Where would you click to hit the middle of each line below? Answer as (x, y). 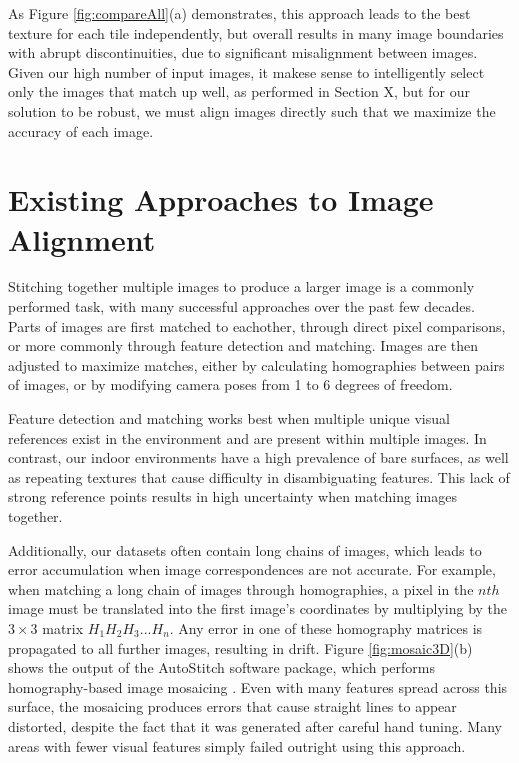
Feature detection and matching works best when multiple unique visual (229, 418)
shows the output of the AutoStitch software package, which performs (222, 667)
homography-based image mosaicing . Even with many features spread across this (258, 686)
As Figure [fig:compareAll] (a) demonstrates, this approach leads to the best (239, 13)
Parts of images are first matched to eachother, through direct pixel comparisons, (257, 325)
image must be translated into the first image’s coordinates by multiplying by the (258, 608)
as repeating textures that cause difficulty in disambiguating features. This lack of (259, 476)
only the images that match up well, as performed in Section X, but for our (239, 91)
